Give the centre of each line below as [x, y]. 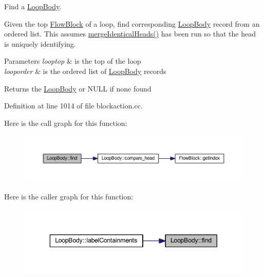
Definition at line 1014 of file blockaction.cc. [73, 106]
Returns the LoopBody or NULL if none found [78, 88]
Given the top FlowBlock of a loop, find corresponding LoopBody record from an [132, 23]
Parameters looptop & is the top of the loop [73, 61]
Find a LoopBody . [33, 6]
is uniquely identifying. [40, 43]
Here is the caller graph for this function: [69, 196]
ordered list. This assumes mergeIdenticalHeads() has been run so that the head [130, 34]
